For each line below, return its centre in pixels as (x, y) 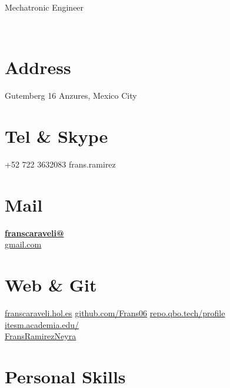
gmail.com (23, 244)
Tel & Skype (56, 136)
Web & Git (51, 285)
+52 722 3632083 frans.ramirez (60, 164)
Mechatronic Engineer (44, 7)
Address (38, 67)
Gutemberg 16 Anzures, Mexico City (71, 96)
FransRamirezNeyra (41, 336)
